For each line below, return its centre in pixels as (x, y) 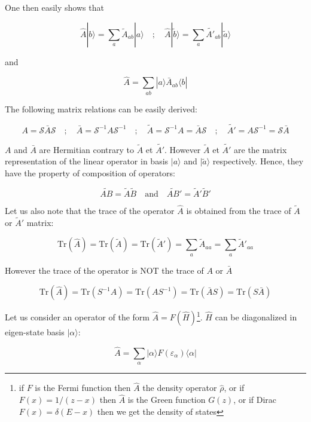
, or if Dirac (255, 400)
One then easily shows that (54, 7)
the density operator (180, 388)
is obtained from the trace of (239, 210)
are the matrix (260, 149)
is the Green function (167, 400)
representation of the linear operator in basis (87, 161)
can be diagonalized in (256, 317)
